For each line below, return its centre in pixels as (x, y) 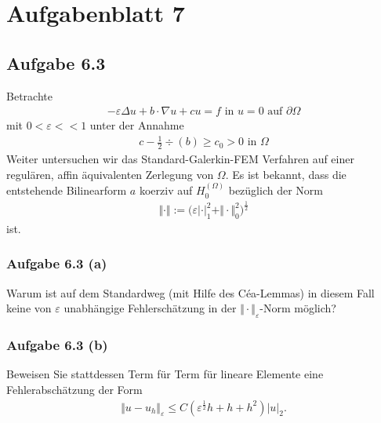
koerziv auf (166, 190)
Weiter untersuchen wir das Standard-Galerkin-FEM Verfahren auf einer (180, 159)
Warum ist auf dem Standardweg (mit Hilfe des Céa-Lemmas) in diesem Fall (190, 292)
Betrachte (29, 95)
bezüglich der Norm (276, 190)
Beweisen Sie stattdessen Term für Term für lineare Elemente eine (165, 374)
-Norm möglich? (298, 308)
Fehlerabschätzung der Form (74, 389)
